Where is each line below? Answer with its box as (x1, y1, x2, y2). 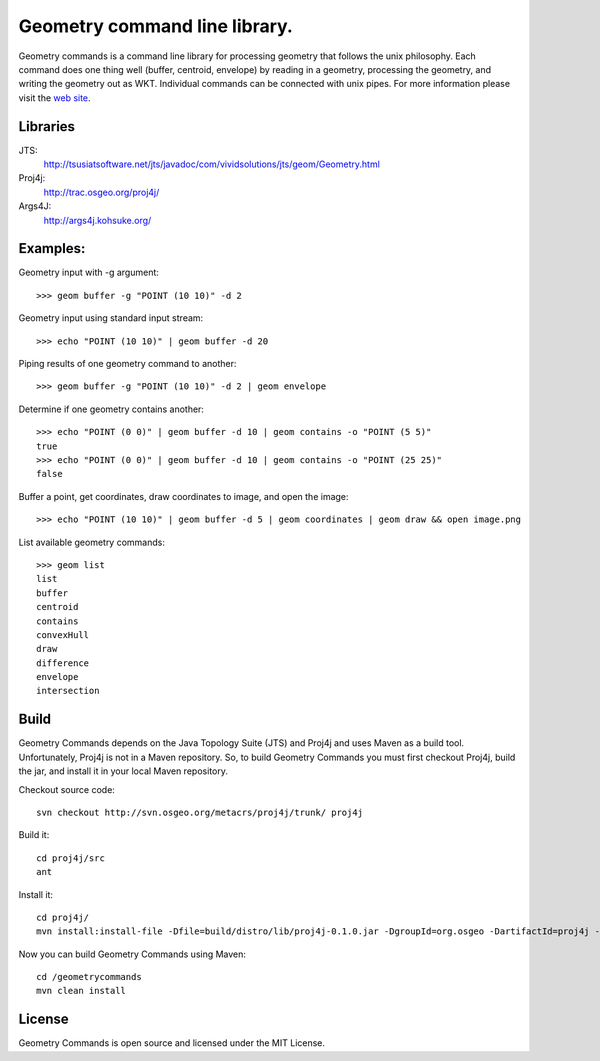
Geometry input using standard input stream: (18, 312, 204, 324)
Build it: (18, 829, 50, 841)
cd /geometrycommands (36, 971, 142, 983)
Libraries (18, 118, 75, 135)
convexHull (36, 629, 90, 640)
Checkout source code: (18, 783, 115, 795)
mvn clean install (36, 985, 127, 997)
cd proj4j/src (36, 852, 105, 864)
